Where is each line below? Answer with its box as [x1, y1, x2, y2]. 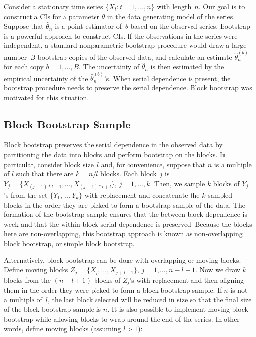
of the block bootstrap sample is [4, 304, 101, 314]
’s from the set [4, 190, 48, 200]
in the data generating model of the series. [107, 11, 235, 21]
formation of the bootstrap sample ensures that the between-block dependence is [4, 209, 247, 219]
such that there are [16, 168, 74, 179]
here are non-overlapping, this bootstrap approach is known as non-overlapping [4, 228, 243, 239]
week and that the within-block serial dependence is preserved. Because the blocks [4, 218, 252, 229]
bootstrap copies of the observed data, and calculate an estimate [37, 51, 232, 62]
